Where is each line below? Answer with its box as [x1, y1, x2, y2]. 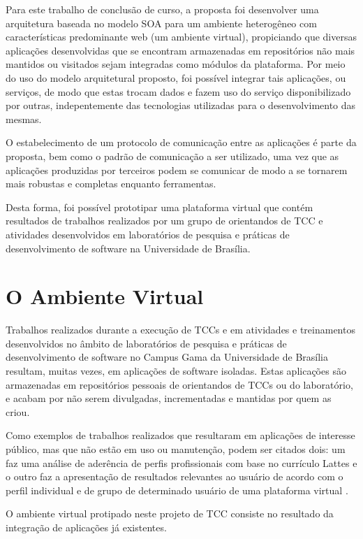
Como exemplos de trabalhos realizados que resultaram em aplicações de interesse [6, 428, 355, 443]
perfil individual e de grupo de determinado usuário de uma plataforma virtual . [6, 482, 348, 497]
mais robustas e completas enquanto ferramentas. [6, 176, 216, 191]
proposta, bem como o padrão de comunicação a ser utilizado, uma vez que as [6, 148, 339, 163]
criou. [6, 404, 30, 419]
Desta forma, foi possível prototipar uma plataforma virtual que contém [6, 199, 313, 214]
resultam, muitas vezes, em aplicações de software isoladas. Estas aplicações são [6, 364, 346, 378]
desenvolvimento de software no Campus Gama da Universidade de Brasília [6, 350, 328, 364]
